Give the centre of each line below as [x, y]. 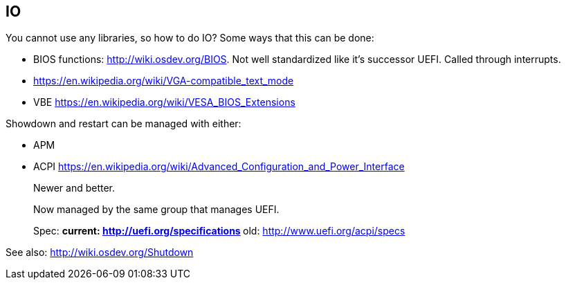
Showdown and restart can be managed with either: [124, 124]
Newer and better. [74, 188]
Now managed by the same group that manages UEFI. [156, 210]
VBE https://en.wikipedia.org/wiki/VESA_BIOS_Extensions [164, 102]
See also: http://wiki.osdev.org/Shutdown [100, 252]
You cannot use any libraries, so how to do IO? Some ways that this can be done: [190, 38]
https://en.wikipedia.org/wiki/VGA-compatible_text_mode [164, 81]
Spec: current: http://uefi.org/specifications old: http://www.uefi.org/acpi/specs [219, 231]
